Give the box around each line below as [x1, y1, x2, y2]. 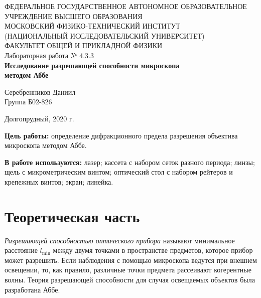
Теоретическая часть [5, 206, 140, 226]
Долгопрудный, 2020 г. [5, 113, 74, 123]
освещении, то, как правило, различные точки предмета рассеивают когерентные [5, 264, 251, 275]
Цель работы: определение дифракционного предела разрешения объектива [5, 130, 238, 140]
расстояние [5, 245, 38, 255]
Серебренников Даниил [5, 86, 76, 97]
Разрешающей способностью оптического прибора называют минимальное [5, 235, 235, 245]
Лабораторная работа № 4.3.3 [5, 50, 94, 60]
